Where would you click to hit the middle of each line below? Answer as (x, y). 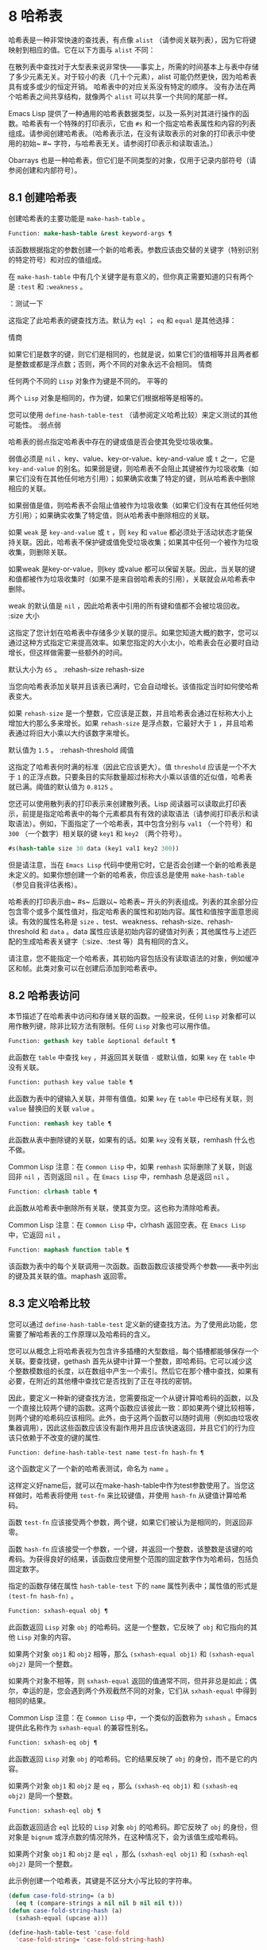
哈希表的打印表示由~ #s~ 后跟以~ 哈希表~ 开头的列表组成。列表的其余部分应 (133, 901)
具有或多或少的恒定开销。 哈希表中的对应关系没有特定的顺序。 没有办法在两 (132, 86)
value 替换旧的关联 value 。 (54, 1109)
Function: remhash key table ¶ (60, 1124)
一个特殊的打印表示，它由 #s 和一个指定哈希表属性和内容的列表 (153, 123)
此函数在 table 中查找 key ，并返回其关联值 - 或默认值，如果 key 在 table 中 (132, 1057)
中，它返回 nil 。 (37, 1235)
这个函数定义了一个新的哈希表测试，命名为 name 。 (91, 1469)
